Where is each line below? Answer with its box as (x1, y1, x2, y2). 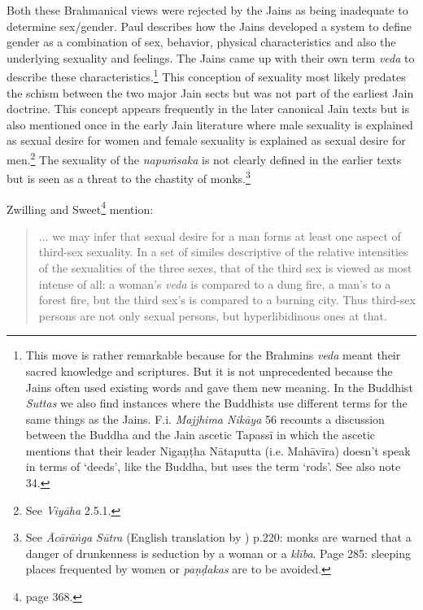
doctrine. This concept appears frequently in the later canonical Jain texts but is (7, 100, 409, 117)
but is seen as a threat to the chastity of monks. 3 (7, 168, 251, 186)
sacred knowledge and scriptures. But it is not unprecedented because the (25, 362, 393, 379)
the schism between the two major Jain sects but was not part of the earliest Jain (7, 84, 414, 101)
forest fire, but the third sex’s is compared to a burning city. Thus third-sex (38, 291, 416, 308)
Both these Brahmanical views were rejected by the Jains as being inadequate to (7, 2, 408, 18)
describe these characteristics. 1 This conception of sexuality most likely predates (7, 66, 406, 85)
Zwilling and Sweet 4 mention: (7, 198, 154, 217)
